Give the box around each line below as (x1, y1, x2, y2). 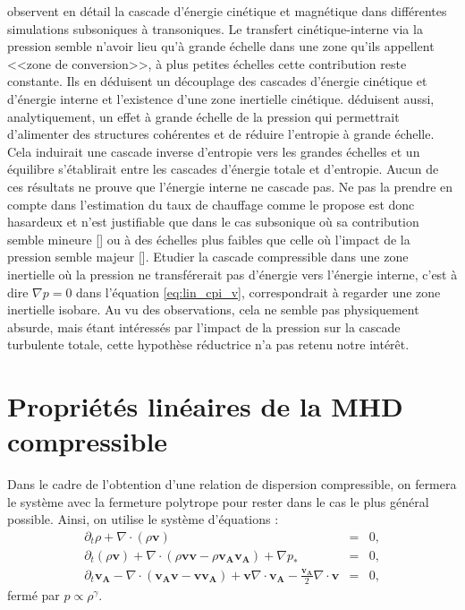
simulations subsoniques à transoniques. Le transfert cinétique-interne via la (7, 19, 423, 38)
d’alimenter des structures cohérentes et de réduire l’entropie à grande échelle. (7, 125, 435, 143)
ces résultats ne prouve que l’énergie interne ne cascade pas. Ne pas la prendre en (7, 176, 453, 195)
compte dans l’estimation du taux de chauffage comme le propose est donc (7, 194, 415, 213)
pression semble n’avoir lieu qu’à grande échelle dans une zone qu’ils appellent (7, 37, 435, 56)
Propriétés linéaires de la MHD (7, 388, 403, 425)
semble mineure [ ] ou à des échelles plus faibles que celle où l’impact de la (7, 229, 410, 248)
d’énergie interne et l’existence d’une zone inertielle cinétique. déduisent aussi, (7, 89, 435, 107)
